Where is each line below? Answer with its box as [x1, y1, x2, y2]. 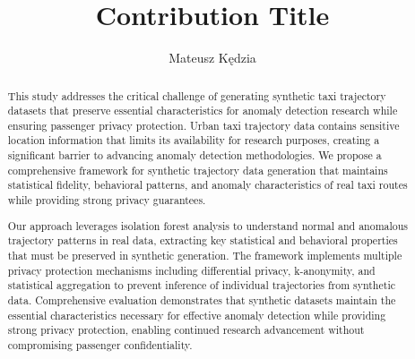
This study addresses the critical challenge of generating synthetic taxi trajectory [7, 88, 386, 103]
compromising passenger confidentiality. [7, 337, 193, 352]
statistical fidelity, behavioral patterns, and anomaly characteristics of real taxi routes [7, 177, 408, 192]
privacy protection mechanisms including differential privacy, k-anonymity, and [7, 262, 376, 278]
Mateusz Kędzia [169, 48, 256, 67]
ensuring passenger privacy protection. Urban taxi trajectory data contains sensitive [7, 117, 400, 132]
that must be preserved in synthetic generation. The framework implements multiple [7, 247, 402, 262]
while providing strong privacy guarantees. [7, 192, 206, 208]
